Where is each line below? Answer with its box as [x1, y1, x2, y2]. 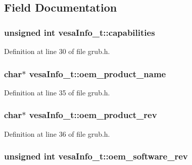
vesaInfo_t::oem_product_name [29, 67, 166, 80]
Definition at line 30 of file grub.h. [4, 46, 110, 56]
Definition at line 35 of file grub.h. [4, 87, 110, 97]
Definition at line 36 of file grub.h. [4, 128, 110, 139]
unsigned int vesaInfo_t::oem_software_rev [4, 150, 188, 162]
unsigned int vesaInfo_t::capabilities [4, 26, 155, 38]
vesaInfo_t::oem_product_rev [29, 108, 157, 121]
